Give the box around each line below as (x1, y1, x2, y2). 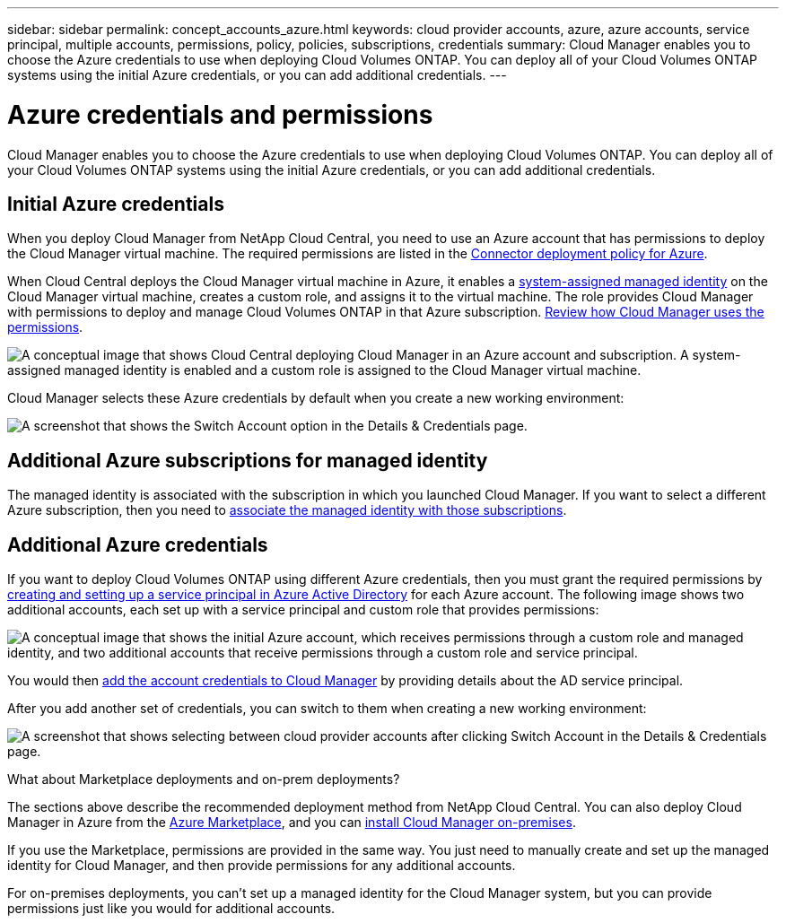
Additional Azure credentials (7, 533, 268, 556)
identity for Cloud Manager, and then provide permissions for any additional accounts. (7, 858, 516, 874)
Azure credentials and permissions (7, 99, 433, 130)
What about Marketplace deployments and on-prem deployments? (7, 771, 400, 788)
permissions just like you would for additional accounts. (7, 901, 336, 917)
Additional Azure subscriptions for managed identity (7, 448, 488, 472)
